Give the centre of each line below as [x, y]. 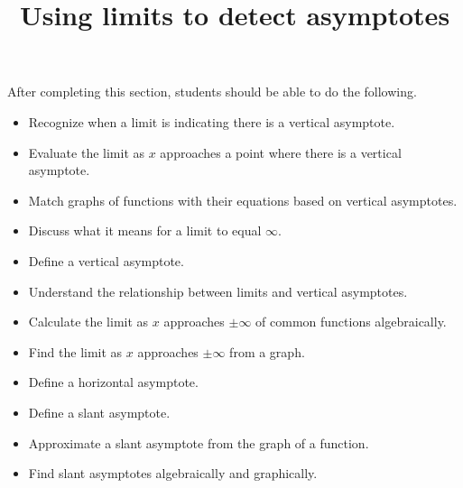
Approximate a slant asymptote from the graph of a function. [199, 442]
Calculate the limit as [88, 322]
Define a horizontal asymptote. [113, 382]
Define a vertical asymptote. [106, 260]
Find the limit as [75, 351]
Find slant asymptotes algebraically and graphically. [173, 473]
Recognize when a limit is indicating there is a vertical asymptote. [212, 121]
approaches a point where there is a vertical [281, 152]
